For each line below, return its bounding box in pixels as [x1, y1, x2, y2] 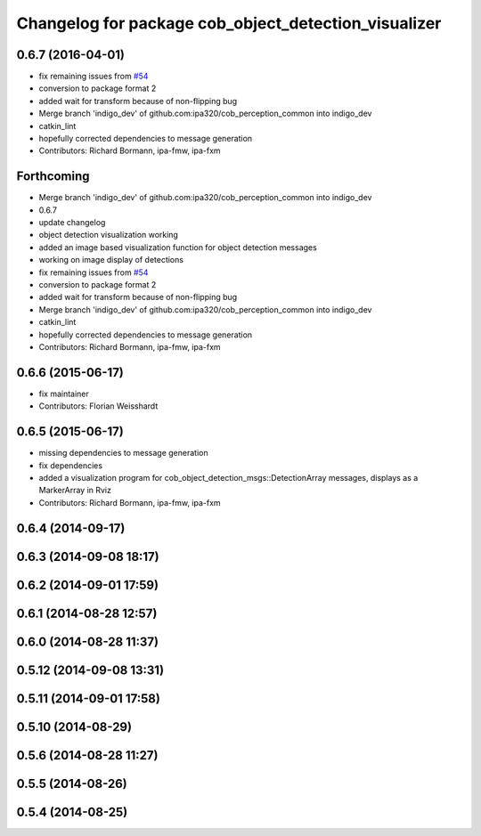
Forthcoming [16, 169, 90, 184]
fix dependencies [38, 459, 102, 471]
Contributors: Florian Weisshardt [38, 401, 159, 411]
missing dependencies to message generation [38, 448, 208, 459]
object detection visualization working [38, 230, 178, 240]
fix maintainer [38, 388, 89, 399]
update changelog [38, 217, 106, 228]
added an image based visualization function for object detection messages [38, 241, 318, 253]
